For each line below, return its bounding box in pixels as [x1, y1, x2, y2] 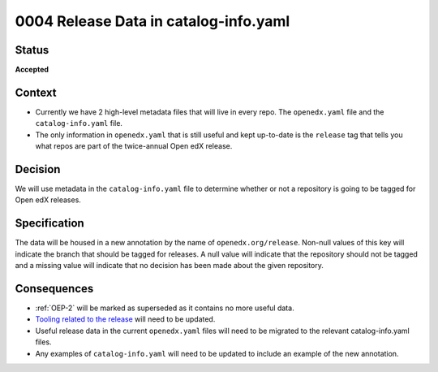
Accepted [15, 65, 49, 75]
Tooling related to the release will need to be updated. [35, 314, 216, 324]
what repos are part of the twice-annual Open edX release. [35, 141, 233, 151]
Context [15, 85, 57, 99]
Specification [15, 216, 84, 231]
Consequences [15, 281, 94, 296]
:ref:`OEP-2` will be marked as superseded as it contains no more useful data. [35, 303, 295, 313]
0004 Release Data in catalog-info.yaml [15, 12, 290, 30]
